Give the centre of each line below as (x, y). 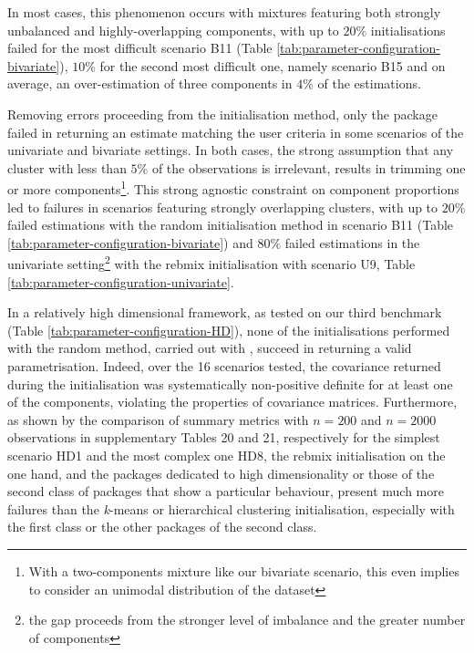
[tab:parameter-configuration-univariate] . (121, 281)
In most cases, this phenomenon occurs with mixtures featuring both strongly (224, 12)
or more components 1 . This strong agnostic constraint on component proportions (233, 187)
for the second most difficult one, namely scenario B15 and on (273, 65)
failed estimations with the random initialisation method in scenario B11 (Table (231, 225)
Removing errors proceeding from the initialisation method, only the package (222, 114)
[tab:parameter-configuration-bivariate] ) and (130, 242)
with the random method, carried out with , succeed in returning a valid (210, 348)
